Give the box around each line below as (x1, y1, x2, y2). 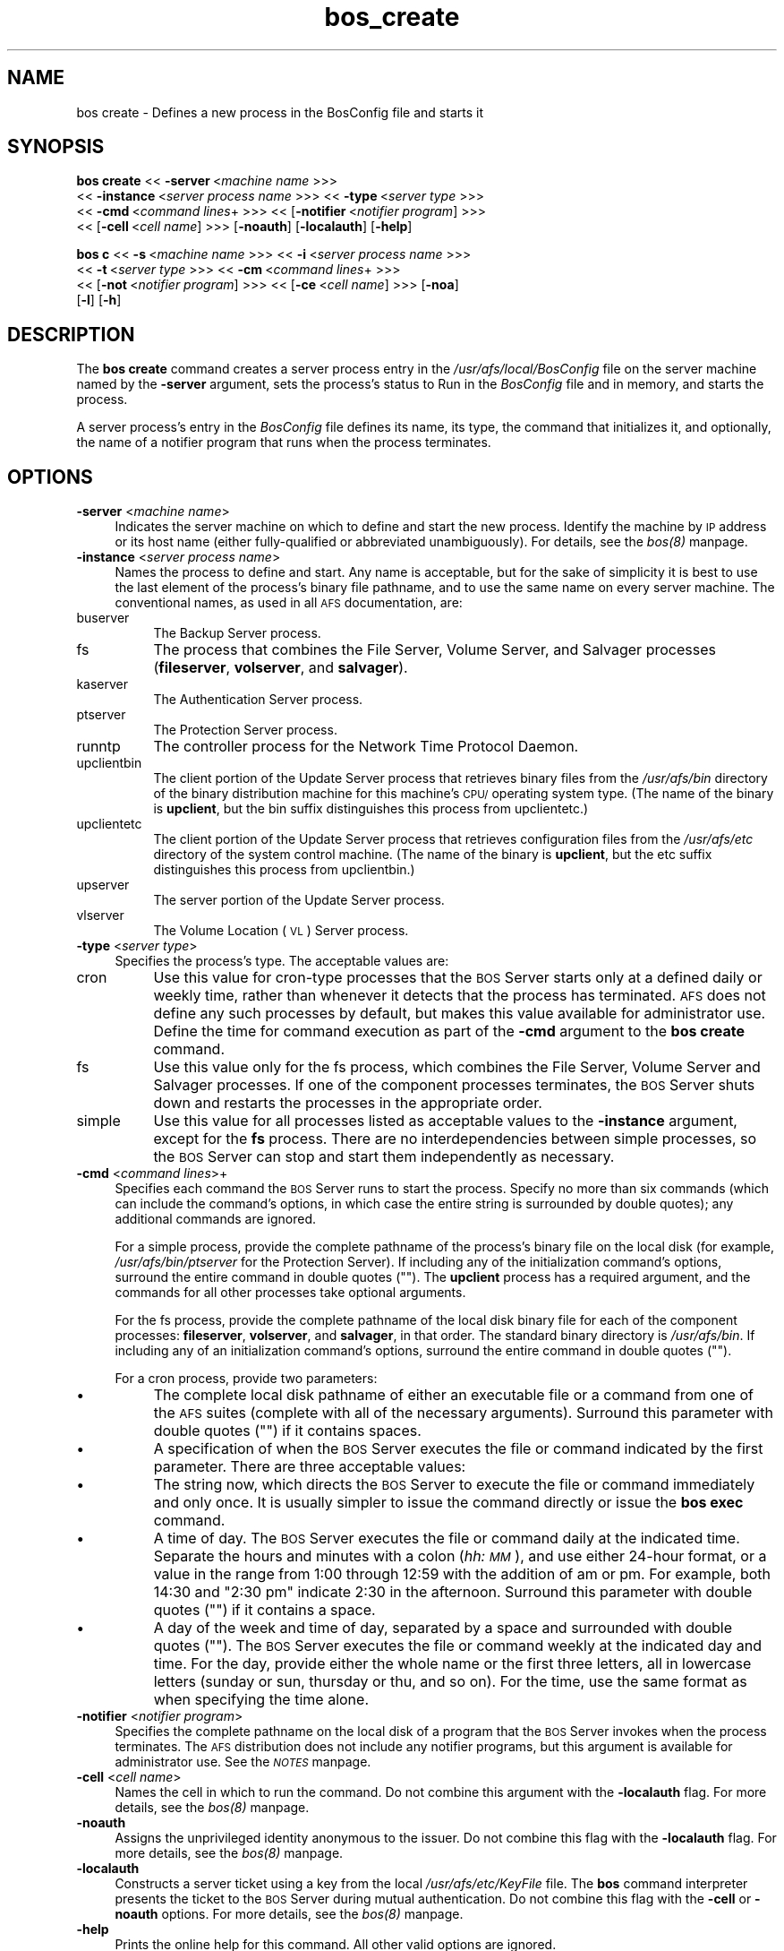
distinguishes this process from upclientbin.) (153, 862, 415, 878)
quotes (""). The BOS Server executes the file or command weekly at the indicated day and (153, 1637, 763, 1655)
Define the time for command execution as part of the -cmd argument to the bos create (153, 1022, 745, 1041)
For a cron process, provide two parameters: (115, 1371, 378, 1387)
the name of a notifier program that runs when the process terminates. (76, 434, 491, 451)
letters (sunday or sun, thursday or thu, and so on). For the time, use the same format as (153, 1672, 747, 1691)
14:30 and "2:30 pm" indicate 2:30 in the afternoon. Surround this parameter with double (153, 1583, 753, 1602)
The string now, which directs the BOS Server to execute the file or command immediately (153, 1475, 755, 1494)
